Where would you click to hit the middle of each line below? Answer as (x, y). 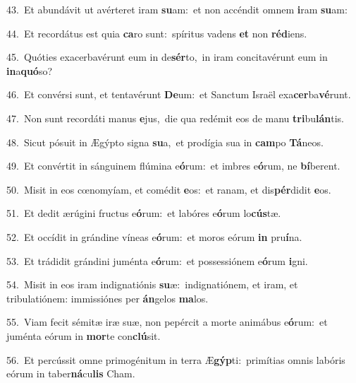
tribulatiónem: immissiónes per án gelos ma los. (108, 298)
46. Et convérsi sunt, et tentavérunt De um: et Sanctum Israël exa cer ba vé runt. (179, 94)
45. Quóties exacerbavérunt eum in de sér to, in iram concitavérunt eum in (167, 57)
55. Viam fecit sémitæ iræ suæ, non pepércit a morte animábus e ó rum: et (167, 322)
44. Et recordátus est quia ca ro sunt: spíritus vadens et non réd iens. (157, 33)
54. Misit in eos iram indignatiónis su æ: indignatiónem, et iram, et (152, 284)
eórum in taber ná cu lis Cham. (71, 373)
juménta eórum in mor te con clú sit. (84, 335)
